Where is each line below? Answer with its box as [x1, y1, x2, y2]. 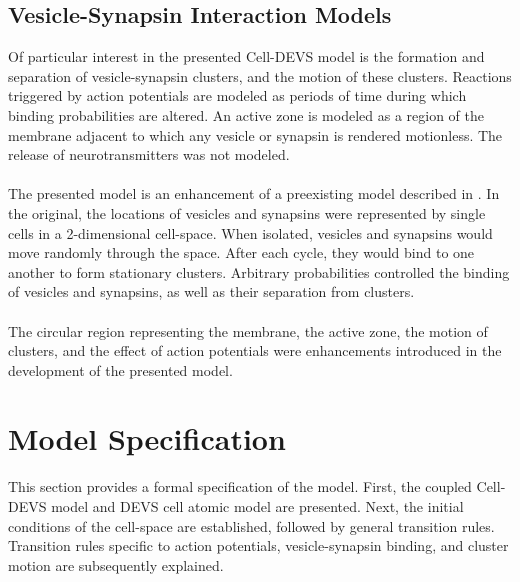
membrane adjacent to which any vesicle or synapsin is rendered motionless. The [8, 124, 503, 145]
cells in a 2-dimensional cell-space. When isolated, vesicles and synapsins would [8, 222, 493, 243]
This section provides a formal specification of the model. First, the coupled [8, 476, 472, 497]
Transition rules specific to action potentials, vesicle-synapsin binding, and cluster [8, 535, 509, 556]
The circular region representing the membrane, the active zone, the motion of [8, 320, 488, 341]
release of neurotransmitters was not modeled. [8, 144, 290, 165]
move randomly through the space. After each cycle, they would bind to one [8, 242, 475, 263]
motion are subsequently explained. [8, 554, 224, 575]
